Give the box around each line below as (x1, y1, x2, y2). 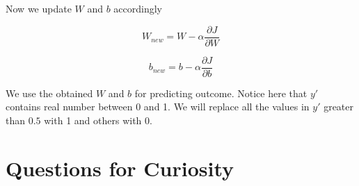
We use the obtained (6, 85, 93, 100)
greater (324, 99, 354, 114)
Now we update (6, 1, 72, 15)
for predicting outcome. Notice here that (134, 85, 308, 100)
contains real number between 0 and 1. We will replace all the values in (6, 99, 310, 114)
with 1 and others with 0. (44, 112, 152, 127)
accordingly (113, 1, 163, 15)
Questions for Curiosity (6, 153, 234, 182)
